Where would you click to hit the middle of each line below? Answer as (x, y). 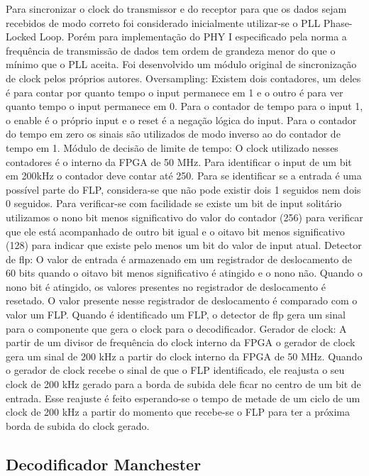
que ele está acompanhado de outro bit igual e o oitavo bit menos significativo (175, 231)
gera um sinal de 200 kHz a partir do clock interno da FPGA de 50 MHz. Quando (184, 356)
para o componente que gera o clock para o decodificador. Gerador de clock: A (176, 328)
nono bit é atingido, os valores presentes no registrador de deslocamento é (166, 286)
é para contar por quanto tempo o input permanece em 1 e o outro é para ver (175, 92)
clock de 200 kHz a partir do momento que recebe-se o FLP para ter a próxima (178, 412)
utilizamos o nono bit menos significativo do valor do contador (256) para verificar (184, 217)
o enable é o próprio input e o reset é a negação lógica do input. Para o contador (181, 120)
